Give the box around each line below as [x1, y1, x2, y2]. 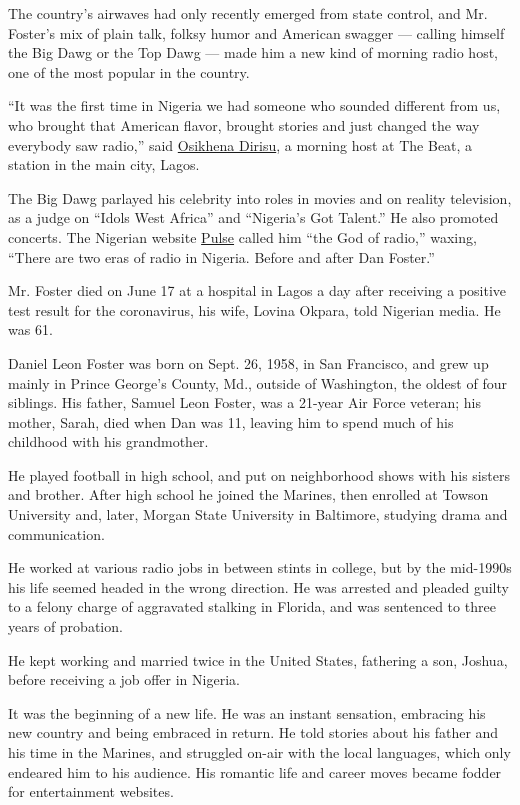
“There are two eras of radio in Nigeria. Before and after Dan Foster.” [8, 246, 435, 267]
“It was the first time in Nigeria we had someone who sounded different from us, [8, 95, 501, 116]
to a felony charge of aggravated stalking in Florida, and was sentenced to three [8, 596, 496, 617]
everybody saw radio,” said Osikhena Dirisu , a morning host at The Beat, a [8, 134, 473, 155]
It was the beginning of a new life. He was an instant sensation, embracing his [8, 702, 486, 723]
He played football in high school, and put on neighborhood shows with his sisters [8, 464, 510, 485]
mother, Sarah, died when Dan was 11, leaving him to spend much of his [8, 411, 454, 432]
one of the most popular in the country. [8, 61, 250, 82]
